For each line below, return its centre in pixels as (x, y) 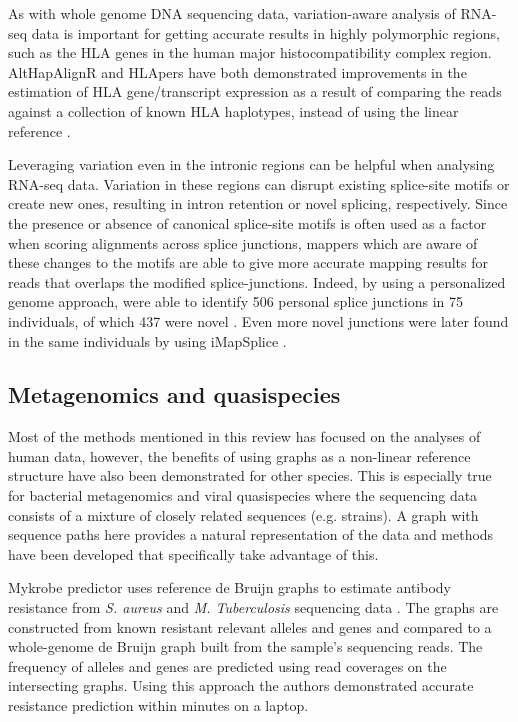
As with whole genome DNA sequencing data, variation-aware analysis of (232, 13)
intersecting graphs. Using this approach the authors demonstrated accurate (241, 685)
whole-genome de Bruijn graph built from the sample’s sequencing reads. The (245, 646)
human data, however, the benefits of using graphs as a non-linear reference (239, 455)
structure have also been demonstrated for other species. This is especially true (250, 475)
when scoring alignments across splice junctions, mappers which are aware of (243, 242)
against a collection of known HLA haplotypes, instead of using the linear (233, 110)
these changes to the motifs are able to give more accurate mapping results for (248, 262)
